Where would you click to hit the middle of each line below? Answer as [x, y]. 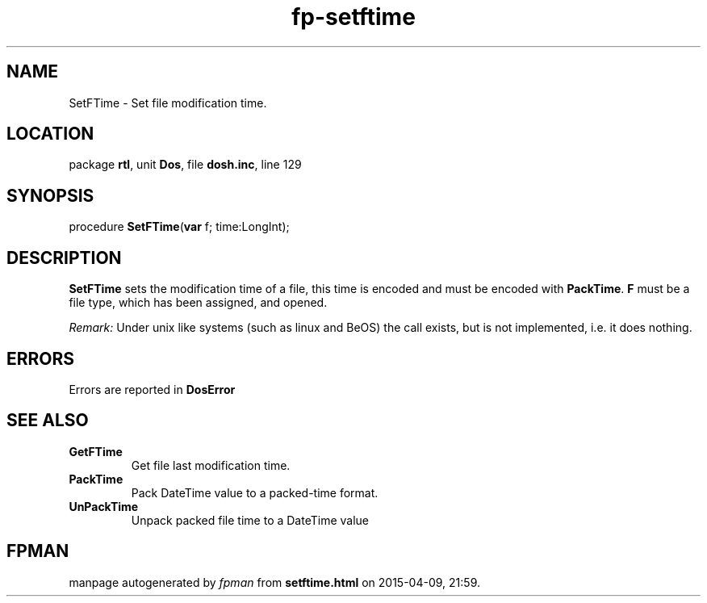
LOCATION [50, 134]
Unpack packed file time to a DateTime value [250, 520]
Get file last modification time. [211, 465]
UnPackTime [104, 506]
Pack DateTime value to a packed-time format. [255, 492]
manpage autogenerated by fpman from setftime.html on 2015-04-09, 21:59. [274, 582]
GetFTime [96, 451]
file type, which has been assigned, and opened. [198, 303]
